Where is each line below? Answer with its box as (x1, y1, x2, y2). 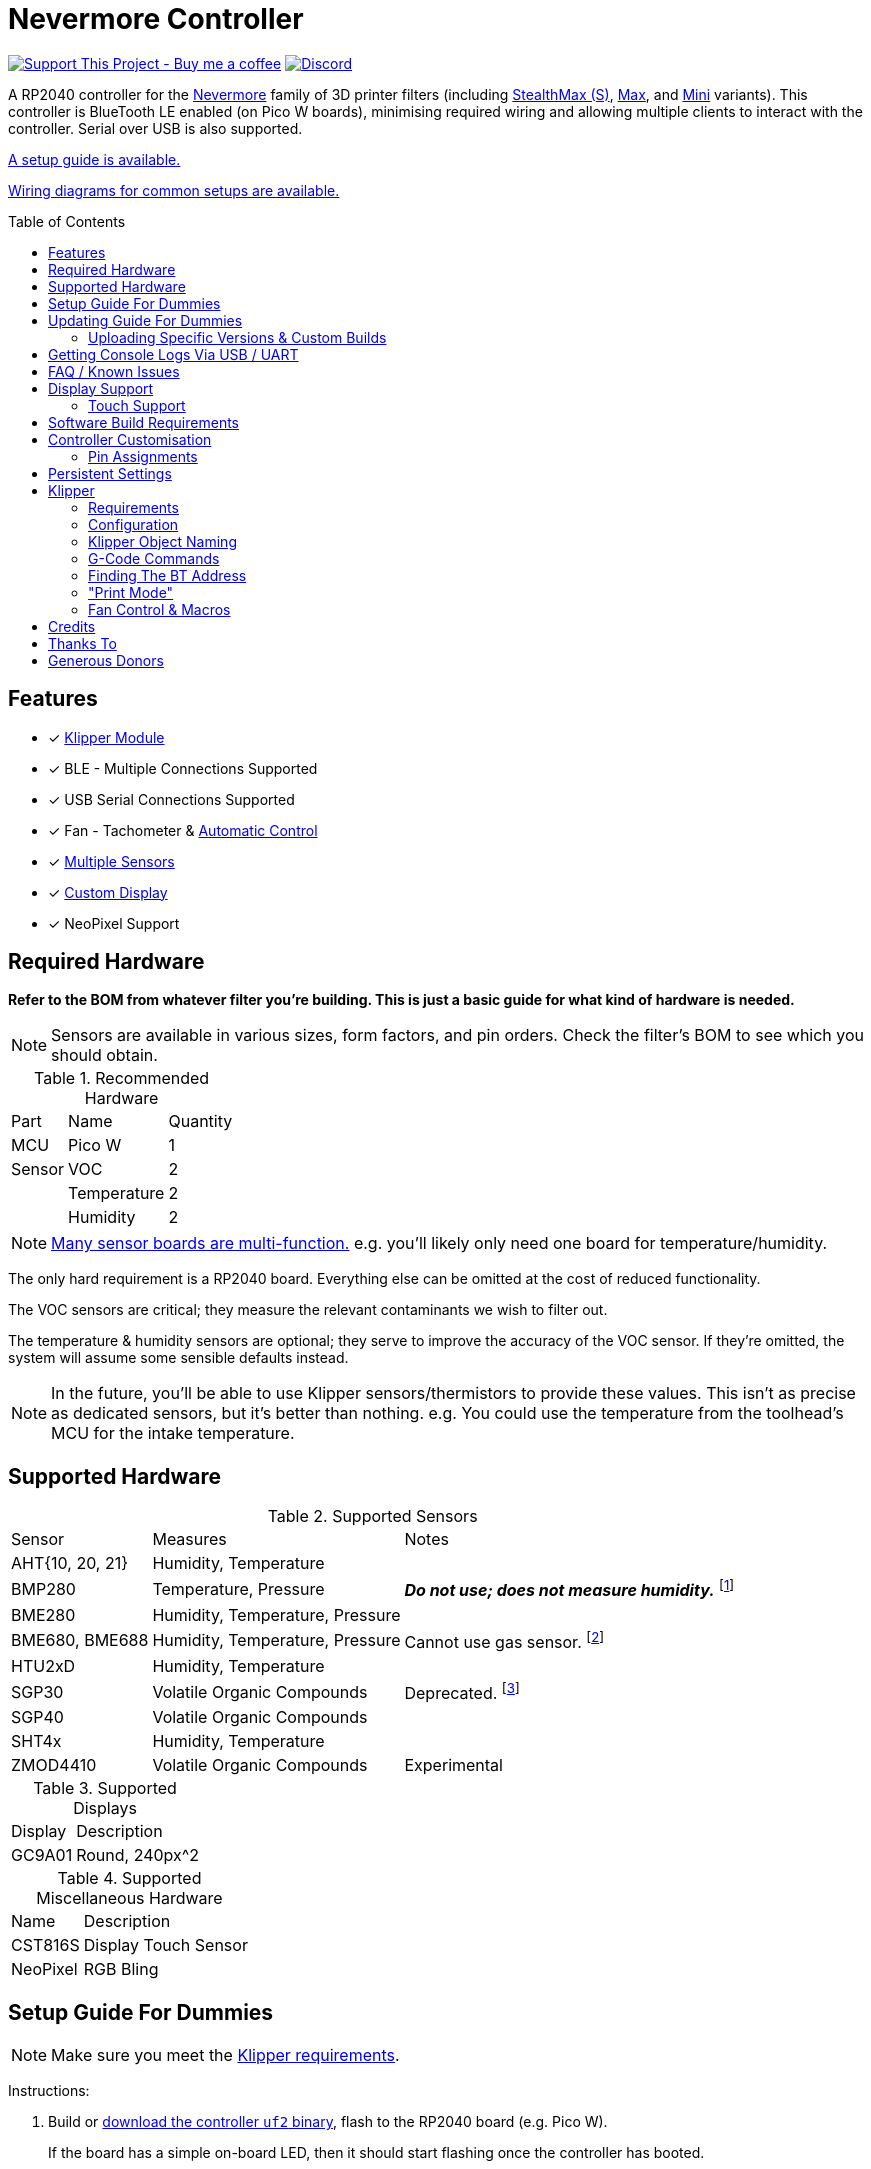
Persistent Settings (48, 464, 172, 482)
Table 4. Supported (57, 1868, 202, 1889)
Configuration (88, 515, 179, 533)
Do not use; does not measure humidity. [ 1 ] (404, 1577, 735, 1601)
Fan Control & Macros (88, 600, 231, 618)
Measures (152, 1529, 227, 1550)
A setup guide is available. (8, 150, 181, 168)
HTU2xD (11, 1655, 76, 1676)
